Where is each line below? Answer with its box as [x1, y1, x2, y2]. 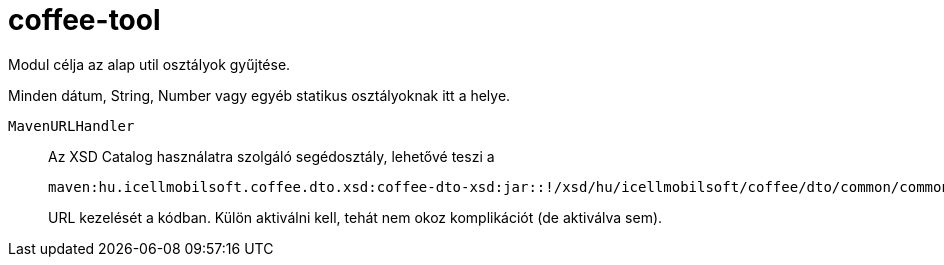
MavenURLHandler [8, 117, 135, 134]
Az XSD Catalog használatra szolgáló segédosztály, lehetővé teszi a [48, 147, 495, 165]
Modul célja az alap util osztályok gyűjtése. [8, 55, 291, 73]
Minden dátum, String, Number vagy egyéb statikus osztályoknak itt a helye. [8, 86, 511, 104]
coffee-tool [8, 3, 161, 37]
